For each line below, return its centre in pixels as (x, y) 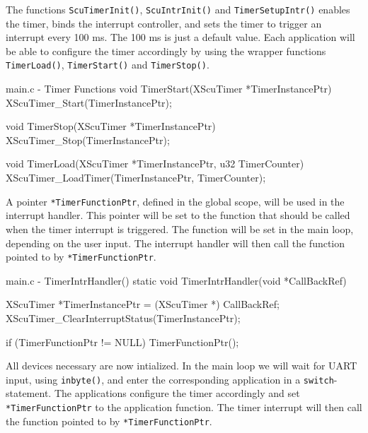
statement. (29, 393)
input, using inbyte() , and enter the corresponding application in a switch (170, 379)
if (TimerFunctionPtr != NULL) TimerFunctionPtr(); (122, 342)
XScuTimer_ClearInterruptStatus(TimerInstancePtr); (123, 318)
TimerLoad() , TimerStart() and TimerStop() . (108, 65)
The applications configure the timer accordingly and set (177, 393)
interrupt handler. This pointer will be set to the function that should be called (178, 215)
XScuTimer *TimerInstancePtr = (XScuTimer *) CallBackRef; (143, 304)
